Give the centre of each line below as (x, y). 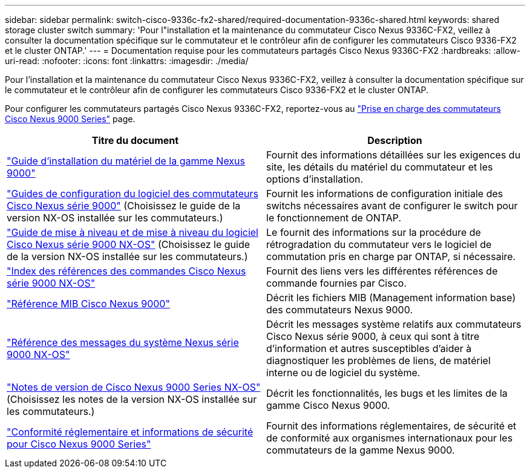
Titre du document (135, 140)
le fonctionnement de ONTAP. (334, 218)
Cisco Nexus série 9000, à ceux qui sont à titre (373, 336)
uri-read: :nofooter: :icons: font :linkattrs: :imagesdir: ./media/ (127, 61)
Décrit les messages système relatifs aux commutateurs (394, 324)
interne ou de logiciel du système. (343, 373)
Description (395, 140)
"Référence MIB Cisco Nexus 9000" (88, 304)
